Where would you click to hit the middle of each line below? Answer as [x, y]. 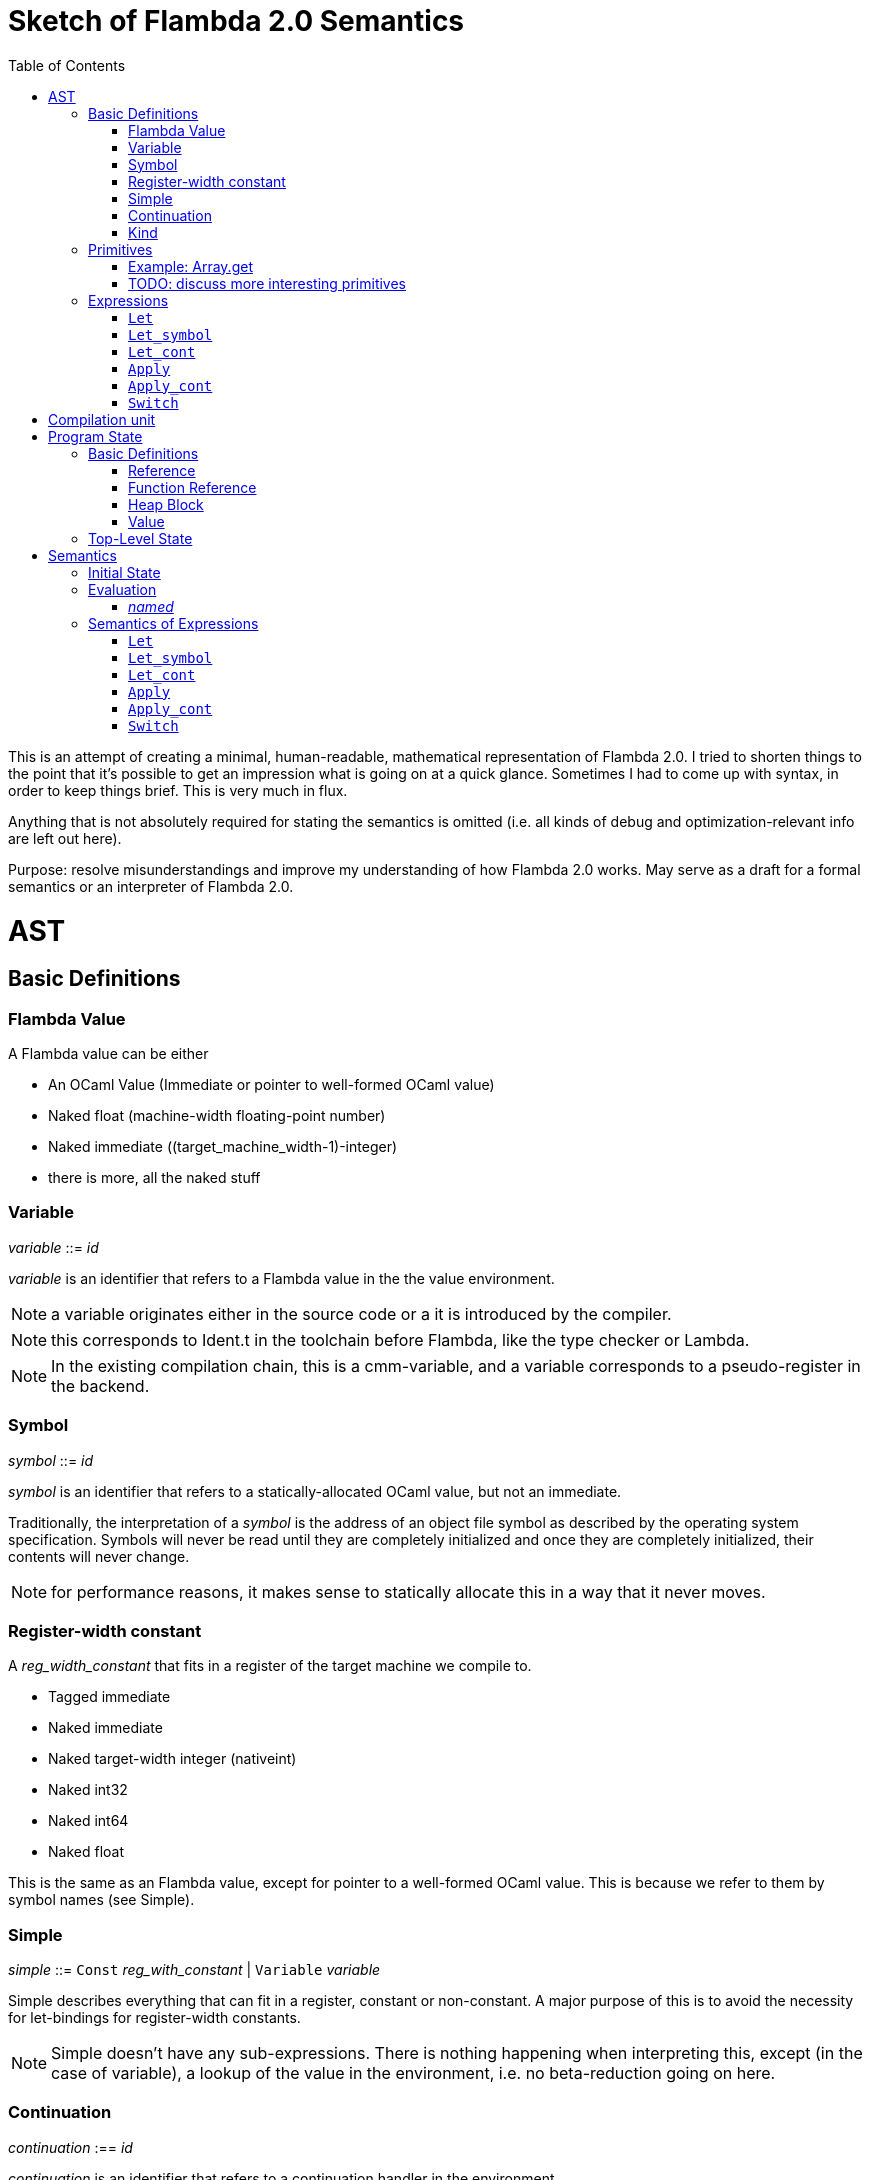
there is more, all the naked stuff [154, 1178]
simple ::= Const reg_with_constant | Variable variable [194, 1970]
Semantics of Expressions [173, 623]
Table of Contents [67, 65]
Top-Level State [140, 538]
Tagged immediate [109, 1697]
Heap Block [166, 504]
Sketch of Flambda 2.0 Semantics [236, 21]
